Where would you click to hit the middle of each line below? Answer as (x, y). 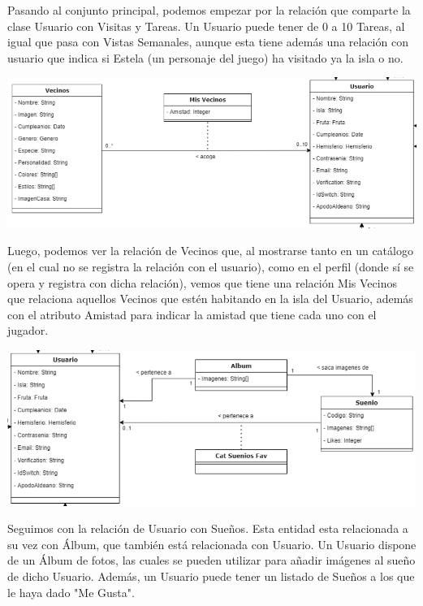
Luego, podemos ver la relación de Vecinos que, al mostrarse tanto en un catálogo (210, 251)
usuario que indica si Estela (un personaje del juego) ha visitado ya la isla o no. (205, 57)
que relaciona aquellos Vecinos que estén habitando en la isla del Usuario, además (210, 299)
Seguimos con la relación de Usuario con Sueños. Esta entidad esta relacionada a (208, 528)
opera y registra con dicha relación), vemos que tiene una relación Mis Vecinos (202, 282)
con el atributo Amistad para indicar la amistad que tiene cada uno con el (192, 314)
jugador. (28, 330)
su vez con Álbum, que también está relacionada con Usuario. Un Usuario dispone (212, 544)
